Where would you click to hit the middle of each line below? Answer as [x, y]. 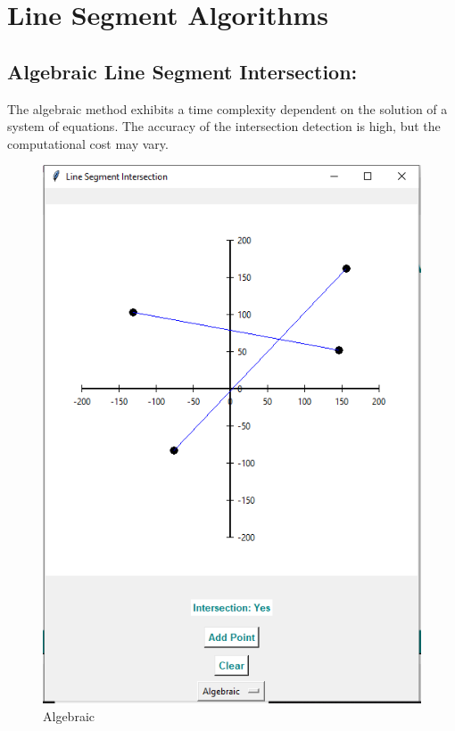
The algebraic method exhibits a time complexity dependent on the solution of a [227, 108]
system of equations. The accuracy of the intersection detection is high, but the [224, 126]
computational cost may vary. [88, 143]
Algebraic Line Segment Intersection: [182, 71]
